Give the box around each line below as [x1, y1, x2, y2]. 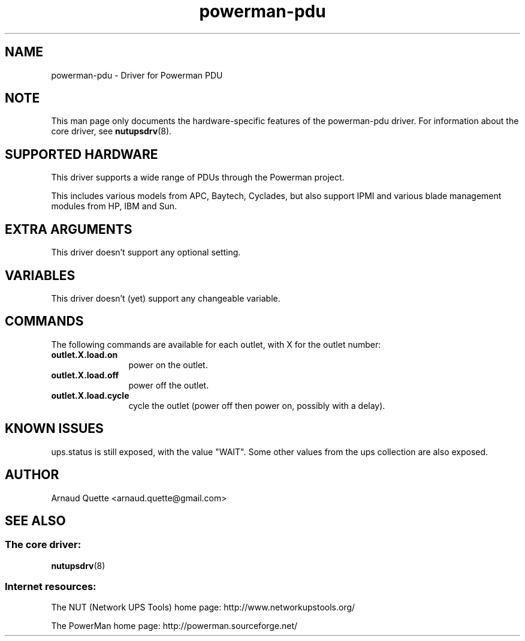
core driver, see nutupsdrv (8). [51, 126, 172, 137]
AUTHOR [5, 467, 59, 483]
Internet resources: [5, 580, 96, 593]
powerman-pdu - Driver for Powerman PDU [51, 70, 223, 80]
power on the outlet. [128, 359, 208, 370]
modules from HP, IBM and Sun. [51, 201, 177, 212]
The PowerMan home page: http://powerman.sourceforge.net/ [51, 621, 298, 631]
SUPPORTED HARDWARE [5, 146, 158, 162]
